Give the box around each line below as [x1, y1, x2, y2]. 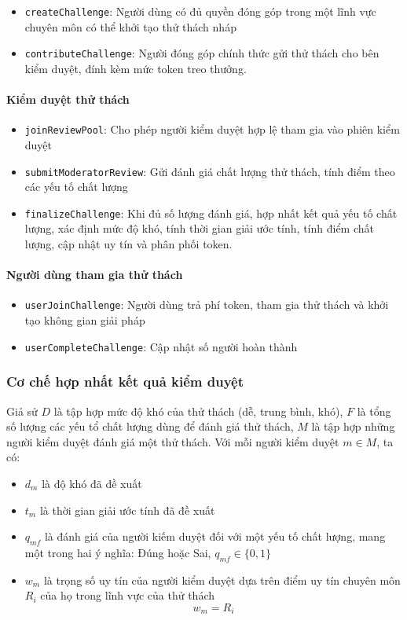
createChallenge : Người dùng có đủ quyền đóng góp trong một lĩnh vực [24, 3, 376, 19]
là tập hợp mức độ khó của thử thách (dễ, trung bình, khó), [53, 402, 343, 419]
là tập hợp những [311, 418, 395, 435]
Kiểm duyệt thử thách [6, 91, 130, 108]
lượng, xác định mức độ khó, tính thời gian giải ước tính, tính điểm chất [24, 220, 374, 237]
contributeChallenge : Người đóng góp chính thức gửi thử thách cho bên [24, 45, 379, 61]
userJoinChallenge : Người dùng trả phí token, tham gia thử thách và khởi [24, 296, 389, 313]
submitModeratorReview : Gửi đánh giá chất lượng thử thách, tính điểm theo [24, 163, 395, 179]
